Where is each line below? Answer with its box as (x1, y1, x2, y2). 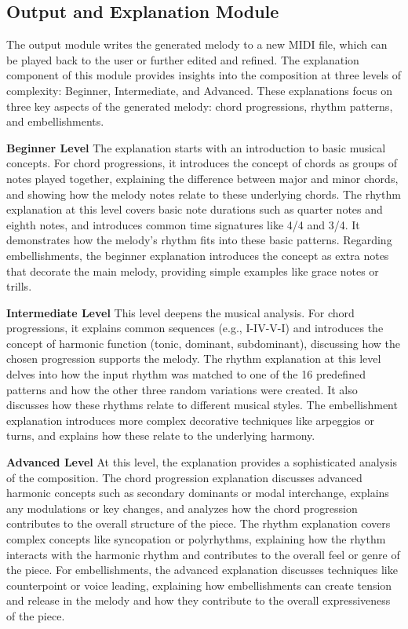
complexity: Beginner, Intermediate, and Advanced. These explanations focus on (6, 82, 393, 98)
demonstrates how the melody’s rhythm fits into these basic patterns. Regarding (6, 232, 392, 248)
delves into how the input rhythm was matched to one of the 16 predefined (6, 366, 366, 382)
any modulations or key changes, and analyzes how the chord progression (6, 499, 358, 516)
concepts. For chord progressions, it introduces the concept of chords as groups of (6, 155, 398, 171)
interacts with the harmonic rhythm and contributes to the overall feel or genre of (6, 546, 400, 562)
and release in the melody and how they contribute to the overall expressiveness (6, 592, 391, 609)
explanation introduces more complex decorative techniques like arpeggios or (6, 411, 375, 428)
